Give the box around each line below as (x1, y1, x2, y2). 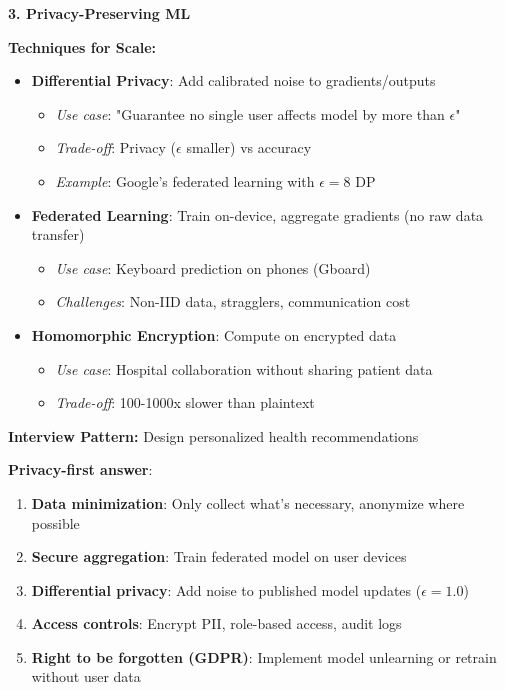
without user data (31, 666, 141, 687)
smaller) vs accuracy (186, 137, 312, 158)
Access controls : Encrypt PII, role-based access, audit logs (31, 613, 402, 634)
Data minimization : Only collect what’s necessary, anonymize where (31, 492, 465, 513)
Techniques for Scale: (8, 36, 157, 57)
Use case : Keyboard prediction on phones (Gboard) (55, 257, 371, 278)
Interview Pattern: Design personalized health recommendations (8, 425, 419, 446)
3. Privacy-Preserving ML (8, 3, 191, 23)
